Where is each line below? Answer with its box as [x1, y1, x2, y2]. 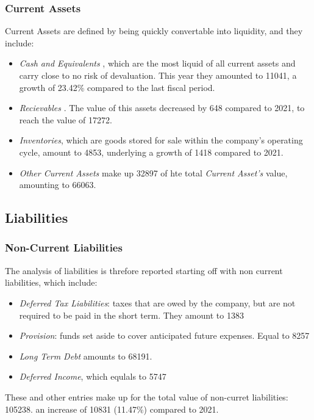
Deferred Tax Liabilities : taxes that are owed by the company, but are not [19, 296, 296, 309]
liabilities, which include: [5, 276, 98, 289]
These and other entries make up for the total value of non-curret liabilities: [5, 390, 288, 403]
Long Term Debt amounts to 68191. [19, 349, 152, 362]
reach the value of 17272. [19, 113, 112, 126]
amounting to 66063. [19, 178, 96, 191]
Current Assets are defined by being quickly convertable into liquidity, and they [5, 24, 303, 37]
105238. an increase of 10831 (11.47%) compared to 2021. [5, 402, 219, 415]
